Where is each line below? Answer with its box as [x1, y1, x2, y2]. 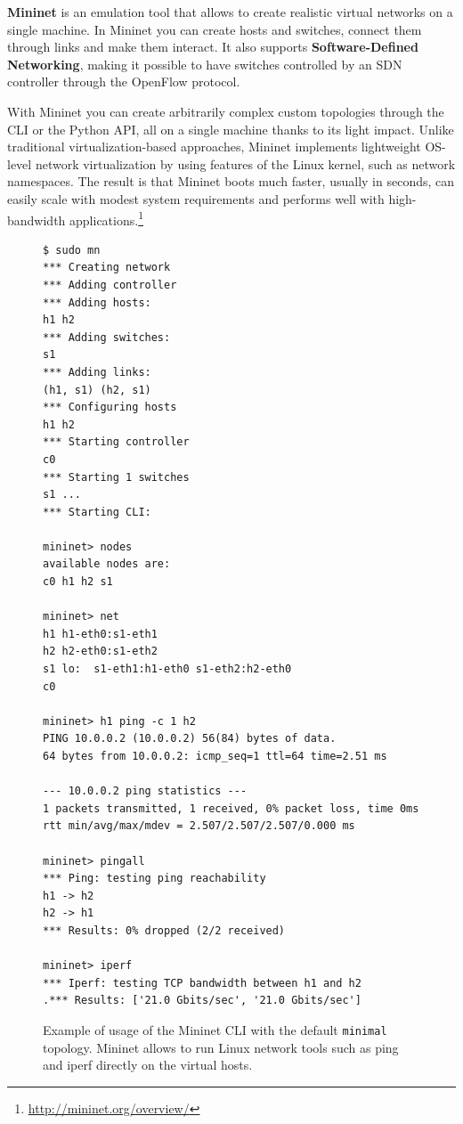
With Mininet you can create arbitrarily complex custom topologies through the [7, 102, 444, 120]
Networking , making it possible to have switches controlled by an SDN [7, 54, 402, 73]
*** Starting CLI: [43, 505, 151, 518]
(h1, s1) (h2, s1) [43, 383, 151, 396]
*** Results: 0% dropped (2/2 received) [43, 924, 286, 937]
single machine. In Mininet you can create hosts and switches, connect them [7, 20, 422, 38]
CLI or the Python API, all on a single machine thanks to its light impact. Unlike [7, 119, 454, 138]
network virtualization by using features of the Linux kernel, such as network [35, 154, 456, 173]
